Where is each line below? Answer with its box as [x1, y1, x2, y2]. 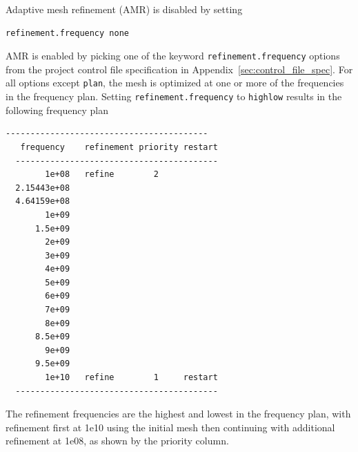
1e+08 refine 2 [45, 169, 159, 180]
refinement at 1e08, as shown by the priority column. [6, 433, 229, 448]
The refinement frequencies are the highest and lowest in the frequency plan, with [6, 406, 351, 421]
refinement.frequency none [6, 28, 129, 38]
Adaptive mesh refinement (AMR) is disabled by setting [6, 2, 243, 16]
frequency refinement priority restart [20, 142, 218, 152]
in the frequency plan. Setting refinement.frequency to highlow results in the [6, 89, 342, 104]
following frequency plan [6, 102, 109, 117]
